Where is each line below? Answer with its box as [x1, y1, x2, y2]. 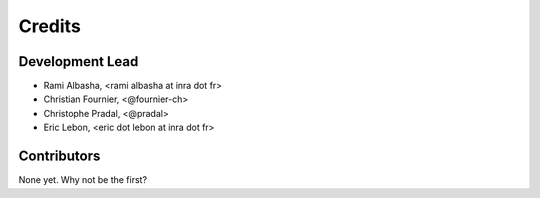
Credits [18, 15, 82, 37]
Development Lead [18, 53, 139, 70]
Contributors [18, 148, 101, 165]
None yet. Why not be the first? [18, 174, 148, 186]
